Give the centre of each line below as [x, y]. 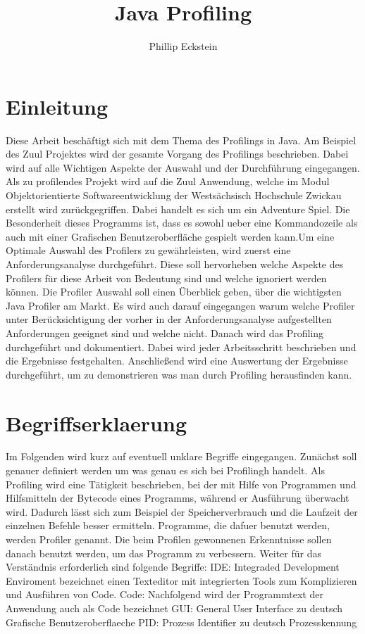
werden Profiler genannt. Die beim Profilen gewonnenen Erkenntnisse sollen [169, 539]
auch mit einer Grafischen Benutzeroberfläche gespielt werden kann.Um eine [170, 236]
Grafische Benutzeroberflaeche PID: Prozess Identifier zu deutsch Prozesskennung [181, 622]
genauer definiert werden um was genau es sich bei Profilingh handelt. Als [165, 470]
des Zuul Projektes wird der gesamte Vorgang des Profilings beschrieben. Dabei [177, 154]
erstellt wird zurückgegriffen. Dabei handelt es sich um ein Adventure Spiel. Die [178, 209]
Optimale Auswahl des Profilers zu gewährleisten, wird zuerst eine [148, 250]
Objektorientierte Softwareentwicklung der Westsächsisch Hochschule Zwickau [174, 195]
